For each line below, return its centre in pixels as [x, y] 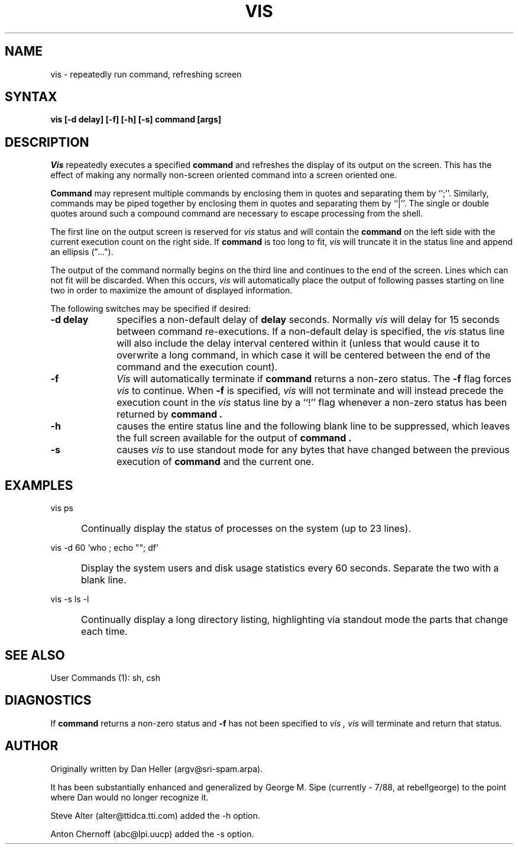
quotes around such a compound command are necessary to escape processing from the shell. [237, 214]
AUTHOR [32, 746]
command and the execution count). [197, 367]
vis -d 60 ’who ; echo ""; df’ [104, 548]
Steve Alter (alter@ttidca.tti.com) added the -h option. [155, 815]
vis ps [62, 508]
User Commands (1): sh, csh [105, 677]
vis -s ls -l [70, 599]
